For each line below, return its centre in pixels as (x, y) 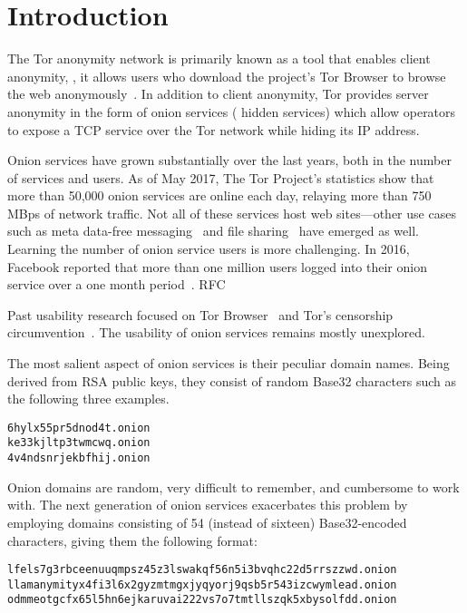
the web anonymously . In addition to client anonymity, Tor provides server (218, 94)
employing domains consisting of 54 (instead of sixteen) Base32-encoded (207, 522)
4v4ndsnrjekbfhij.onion (79, 458)
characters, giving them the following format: (132, 540)
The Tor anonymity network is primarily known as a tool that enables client (219, 58)
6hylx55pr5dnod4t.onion (79, 428)
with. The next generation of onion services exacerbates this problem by (208, 505)
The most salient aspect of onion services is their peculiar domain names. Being (229, 363)
